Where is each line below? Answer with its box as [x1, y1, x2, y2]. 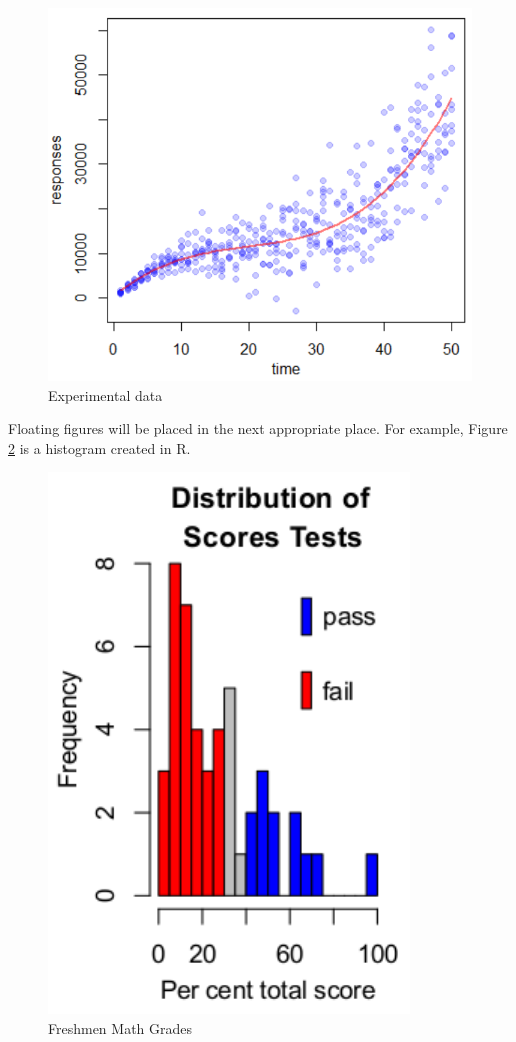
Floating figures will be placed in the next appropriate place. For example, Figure [8, 418, 508, 439]
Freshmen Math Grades [48, 1017, 193, 1038]
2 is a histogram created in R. [8, 437, 191, 458]
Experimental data [48, 384, 163, 405]
